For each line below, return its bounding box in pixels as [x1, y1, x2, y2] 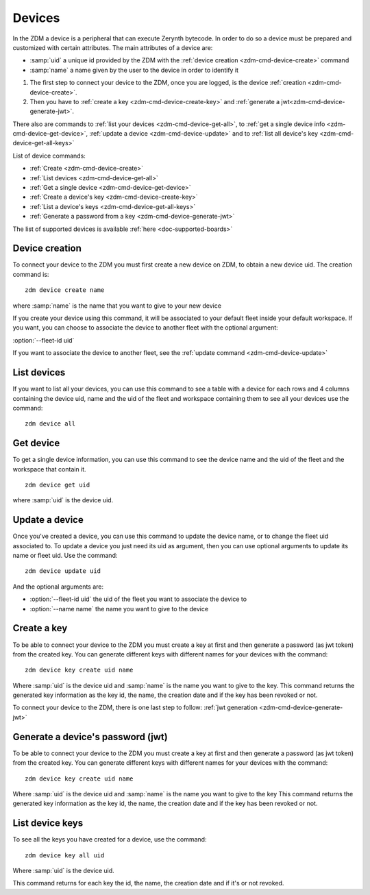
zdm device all [25, 420, 76, 428]
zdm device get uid [25, 480, 90, 489]
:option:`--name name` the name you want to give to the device [29, 604, 209, 613]
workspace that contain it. [12, 465, 86, 473]
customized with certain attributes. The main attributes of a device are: [12, 43, 213, 51]
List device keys [12, 818, 84, 829]
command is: [12, 270, 49, 278]
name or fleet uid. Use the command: [12, 552, 118, 560]
